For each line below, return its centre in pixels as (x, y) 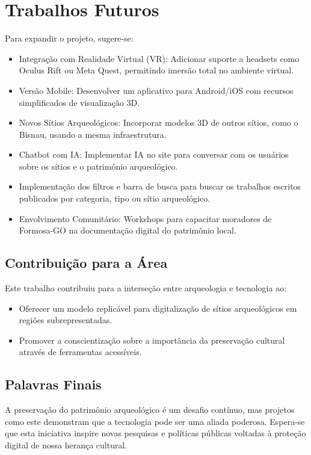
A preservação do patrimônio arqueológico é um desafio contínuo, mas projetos (150, 410)
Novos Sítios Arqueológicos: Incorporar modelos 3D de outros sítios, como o (159, 122)
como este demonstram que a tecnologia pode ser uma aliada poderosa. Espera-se (155, 421)
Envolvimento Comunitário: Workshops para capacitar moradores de (145, 218)
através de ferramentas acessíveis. (80, 352)
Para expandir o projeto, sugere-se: (69, 38)
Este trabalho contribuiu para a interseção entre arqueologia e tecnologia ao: (146, 288)
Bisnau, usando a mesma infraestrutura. (93, 134)
